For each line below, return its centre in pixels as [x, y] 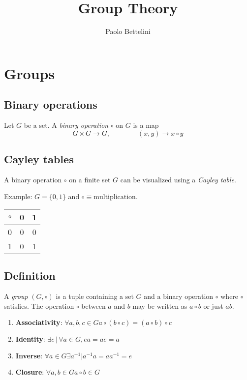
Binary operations [51, 104]
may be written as [160, 306]
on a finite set [90, 179]
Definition [30, 276]
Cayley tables [39, 159]
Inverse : [29, 355]
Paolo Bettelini [128, 31]
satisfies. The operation [39, 306]
